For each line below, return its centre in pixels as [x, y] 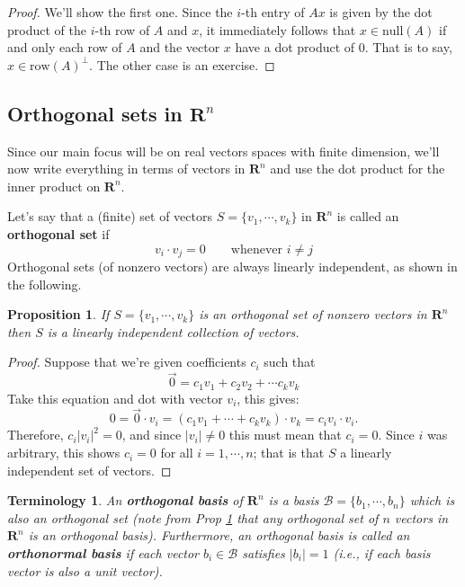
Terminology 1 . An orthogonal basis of [125, 500]
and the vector [180, 47]
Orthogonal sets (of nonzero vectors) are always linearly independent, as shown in [232, 266]
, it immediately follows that [277, 29]
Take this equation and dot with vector [115, 398]
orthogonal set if [58, 233]
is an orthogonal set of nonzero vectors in [313, 314]
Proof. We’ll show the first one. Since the [120, 12]
